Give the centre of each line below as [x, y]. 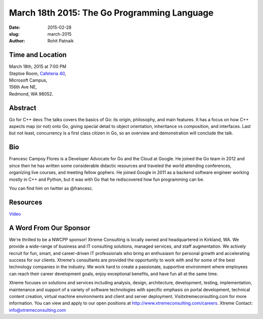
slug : [14, 34]
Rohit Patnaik [61, 41]
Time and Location [38, 55]
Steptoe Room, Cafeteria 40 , [38, 73]
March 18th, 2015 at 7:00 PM [38, 66]
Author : [17, 41]
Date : [15, 27]
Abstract [23, 108]
